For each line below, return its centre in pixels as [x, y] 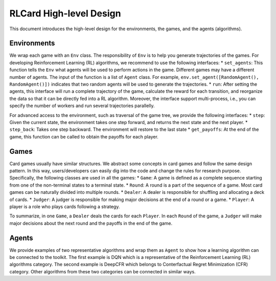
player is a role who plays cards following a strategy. [65, 207]
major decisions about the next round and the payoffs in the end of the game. [91, 223]
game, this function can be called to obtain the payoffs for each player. [84, 136]
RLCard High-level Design [65, 13]
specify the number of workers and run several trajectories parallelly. [82, 106]
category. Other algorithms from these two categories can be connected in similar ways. [103, 271]
